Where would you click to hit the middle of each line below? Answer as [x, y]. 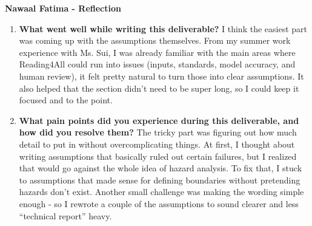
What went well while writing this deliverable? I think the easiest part [163, 28]
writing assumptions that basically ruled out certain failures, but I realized [158, 156]
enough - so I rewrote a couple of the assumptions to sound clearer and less [159, 203]
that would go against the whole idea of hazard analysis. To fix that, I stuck [161, 168]
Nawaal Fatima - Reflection [63, 8]
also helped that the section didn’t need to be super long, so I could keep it [159, 88]
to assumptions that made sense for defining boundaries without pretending [160, 180]
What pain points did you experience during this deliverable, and [159, 120]
